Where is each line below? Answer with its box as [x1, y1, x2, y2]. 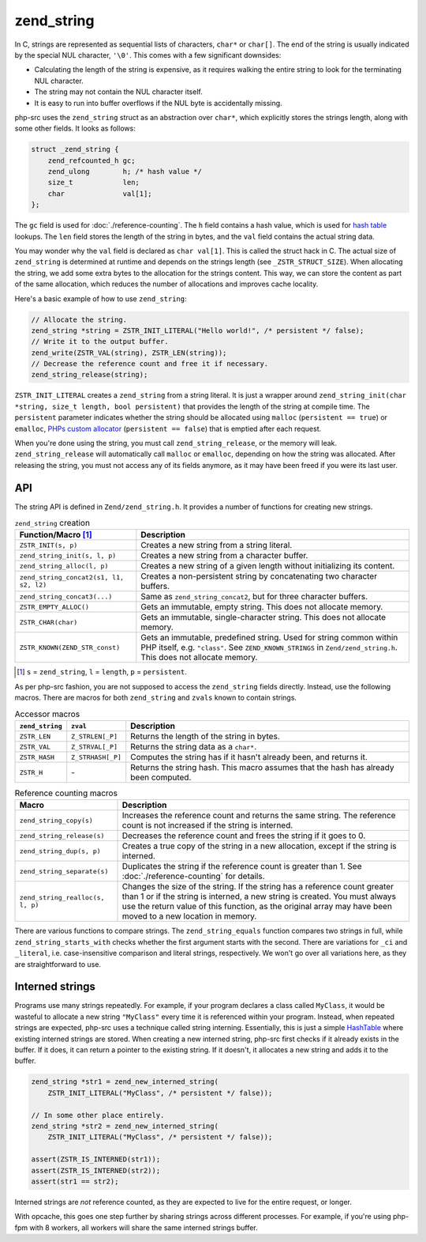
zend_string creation [14, 518, 91, 529]
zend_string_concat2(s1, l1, [19, 573, 125, 582]
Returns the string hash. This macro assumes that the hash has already [130, 762, 394, 773]
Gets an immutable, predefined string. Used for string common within [140, 632, 398, 644]
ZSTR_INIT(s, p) [19, 541, 78, 549]
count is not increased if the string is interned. [121, 820, 293, 831]
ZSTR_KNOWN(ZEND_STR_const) [19, 643, 121, 651]
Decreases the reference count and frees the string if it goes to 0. [121, 830, 366, 841]
